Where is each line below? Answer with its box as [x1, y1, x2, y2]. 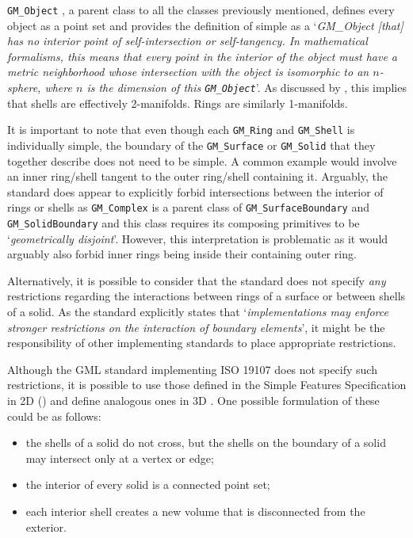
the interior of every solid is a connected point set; [25, 476, 270, 493]
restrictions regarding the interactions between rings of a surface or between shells [7, 288, 406, 304]
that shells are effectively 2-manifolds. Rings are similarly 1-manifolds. [7, 94, 348, 111]
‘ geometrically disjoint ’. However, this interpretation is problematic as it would [7, 230, 388, 246]
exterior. [25, 518, 67, 535]
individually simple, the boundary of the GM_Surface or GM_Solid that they [7, 136, 376, 153]
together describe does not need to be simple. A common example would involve [7, 152, 397, 169]
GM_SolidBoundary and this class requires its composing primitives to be [7, 215, 360, 231]
